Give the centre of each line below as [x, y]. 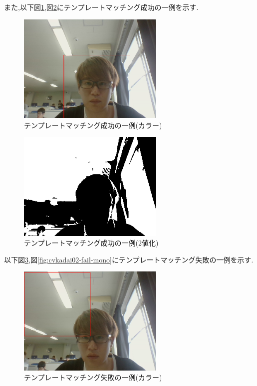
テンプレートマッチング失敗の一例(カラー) [93, 377]
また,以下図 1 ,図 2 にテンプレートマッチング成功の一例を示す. [101, 7]
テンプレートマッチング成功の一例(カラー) [93, 125]
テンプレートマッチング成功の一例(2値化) [91, 243]
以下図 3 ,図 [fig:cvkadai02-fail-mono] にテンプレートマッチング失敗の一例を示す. [129, 259]
